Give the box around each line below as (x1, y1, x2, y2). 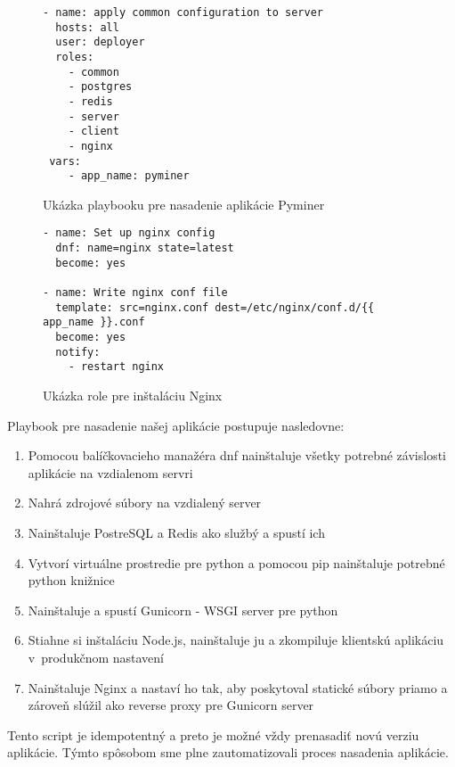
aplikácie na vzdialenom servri (28, 463, 193, 482)
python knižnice (28, 571, 115, 590)
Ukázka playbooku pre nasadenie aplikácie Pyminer (43, 194, 325, 213)
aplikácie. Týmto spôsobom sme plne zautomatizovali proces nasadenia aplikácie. (7, 743, 449, 762)
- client (68, 125, 119, 138)
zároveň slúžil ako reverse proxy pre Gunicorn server (28, 696, 314, 714)
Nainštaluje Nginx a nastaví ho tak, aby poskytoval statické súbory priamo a (28, 678, 448, 697)
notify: (55, 345, 101, 359)
